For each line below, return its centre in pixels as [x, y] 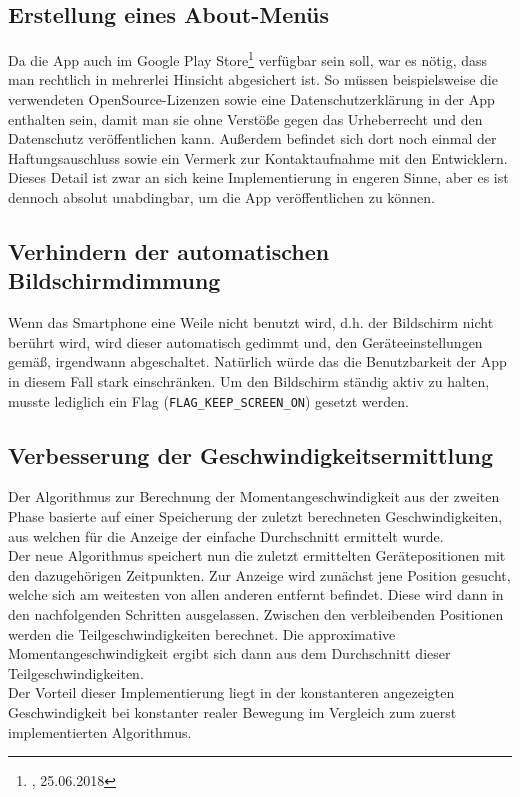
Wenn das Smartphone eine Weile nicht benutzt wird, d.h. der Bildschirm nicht [251, 322]
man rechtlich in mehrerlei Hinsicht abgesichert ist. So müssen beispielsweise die [253, 79]
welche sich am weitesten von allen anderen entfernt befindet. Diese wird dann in [256, 594]
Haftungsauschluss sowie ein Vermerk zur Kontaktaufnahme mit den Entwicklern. [258, 157]
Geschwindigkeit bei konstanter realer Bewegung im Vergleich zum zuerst [232, 711]
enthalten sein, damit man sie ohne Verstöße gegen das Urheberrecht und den [245, 118]
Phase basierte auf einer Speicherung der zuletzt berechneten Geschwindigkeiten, [255, 516]
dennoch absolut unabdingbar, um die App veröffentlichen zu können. [221, 197]
